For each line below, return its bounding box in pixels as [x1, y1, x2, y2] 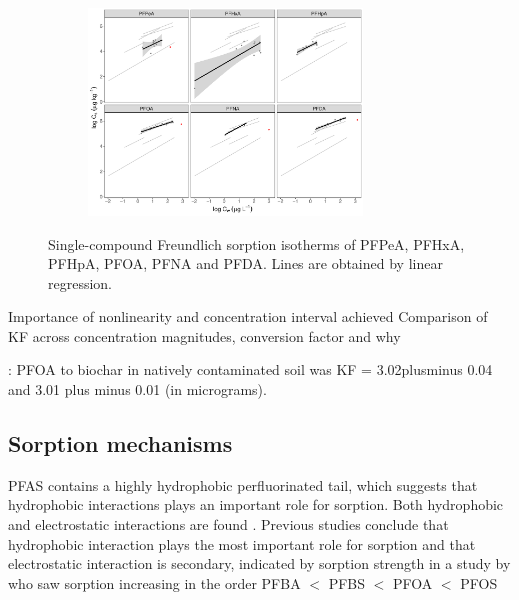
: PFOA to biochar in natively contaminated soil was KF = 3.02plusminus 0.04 [8, 359, 493, 380]
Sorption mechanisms [8, 428, 233, 459]
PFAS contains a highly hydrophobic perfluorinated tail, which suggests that [8, 474, 478, 495]
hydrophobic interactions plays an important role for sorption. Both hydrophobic [8, 494, 504, 515]
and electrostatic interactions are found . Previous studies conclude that [8, 514, 449, 535]
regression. [48, 272, 113, 293]
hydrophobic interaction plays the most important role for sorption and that [8, 533, 476, 554]
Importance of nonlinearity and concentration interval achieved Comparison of [8, 306, 488, 327]
